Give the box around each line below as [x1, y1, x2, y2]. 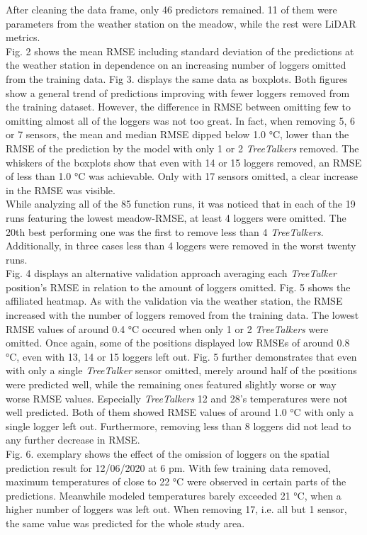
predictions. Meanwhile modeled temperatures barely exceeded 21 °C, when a [6, 488, 341, 502]
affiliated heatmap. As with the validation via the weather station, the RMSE [6, 293, 343, 308]
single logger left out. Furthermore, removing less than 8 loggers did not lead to [6, 418, 351, 433]
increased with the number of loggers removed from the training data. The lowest [6, 308, 359, 322]
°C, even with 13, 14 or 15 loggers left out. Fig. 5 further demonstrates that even [6, 349, 357, 364]
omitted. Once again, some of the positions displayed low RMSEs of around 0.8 [6, 335, 350, 350]
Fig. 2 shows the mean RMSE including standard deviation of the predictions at [6, 43, 354, 58]
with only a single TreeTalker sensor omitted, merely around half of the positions [6, 363, 357, 378]
